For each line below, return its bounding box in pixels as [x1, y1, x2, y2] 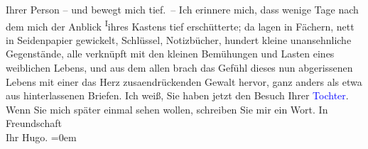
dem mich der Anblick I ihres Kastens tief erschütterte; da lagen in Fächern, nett [6, 16, 355, 33]
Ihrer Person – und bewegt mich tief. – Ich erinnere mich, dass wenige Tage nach [6, 2, 359, 16]
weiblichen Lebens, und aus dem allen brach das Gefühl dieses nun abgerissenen [6, 60, 353, 75]
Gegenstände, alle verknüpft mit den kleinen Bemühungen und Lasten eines [6, 46, 335, 61]
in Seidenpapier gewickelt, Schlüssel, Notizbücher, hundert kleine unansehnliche [6, 32, 352, 47]
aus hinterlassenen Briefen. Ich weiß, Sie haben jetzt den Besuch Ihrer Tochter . [6, 88, 349, 103]
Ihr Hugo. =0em [6, 130, 77, 144]
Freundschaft [6, 116, 62, 131]
